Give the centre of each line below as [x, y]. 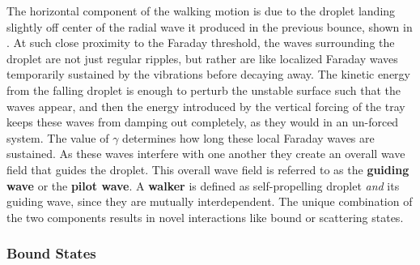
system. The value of [58, 137]
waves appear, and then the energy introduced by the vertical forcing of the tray [206, 106]
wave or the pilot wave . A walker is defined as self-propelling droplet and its [203, 185]
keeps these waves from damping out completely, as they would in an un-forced [203, 122]
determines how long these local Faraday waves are [248, 137]
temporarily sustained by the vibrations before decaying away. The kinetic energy [208, 74]
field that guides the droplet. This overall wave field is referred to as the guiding [208, 169]
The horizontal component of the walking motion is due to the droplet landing [201, 11]
